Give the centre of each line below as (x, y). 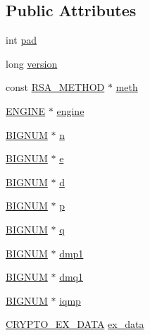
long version (32, 63)
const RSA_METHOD (55, 87)
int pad (21, 40)
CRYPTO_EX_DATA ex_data (75, 324)
